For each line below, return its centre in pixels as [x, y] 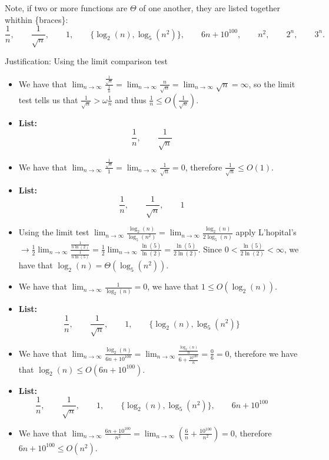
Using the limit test [54, 232]
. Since [210, 249]
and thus [131, 99]
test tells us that [48, 99]
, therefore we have [263, 353]
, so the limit [272, 83]
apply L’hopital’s [266, 232]
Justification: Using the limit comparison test [87, 61]
